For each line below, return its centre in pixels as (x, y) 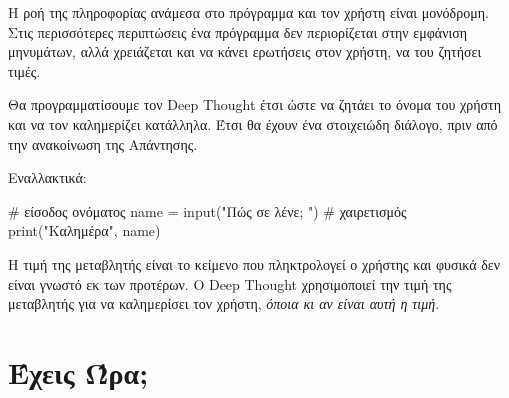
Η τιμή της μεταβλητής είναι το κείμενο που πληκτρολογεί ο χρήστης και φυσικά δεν (254, 263)
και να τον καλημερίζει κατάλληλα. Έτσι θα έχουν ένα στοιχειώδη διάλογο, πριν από (253, 123)
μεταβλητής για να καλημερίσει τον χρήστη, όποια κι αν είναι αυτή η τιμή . (224, 303)
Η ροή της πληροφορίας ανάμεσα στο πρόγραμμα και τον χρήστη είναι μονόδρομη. (248, 12)
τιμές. (24, 70)
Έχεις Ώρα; (78, 371)
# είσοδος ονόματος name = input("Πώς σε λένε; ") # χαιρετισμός (207, 210)
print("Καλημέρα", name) (84, 230)
